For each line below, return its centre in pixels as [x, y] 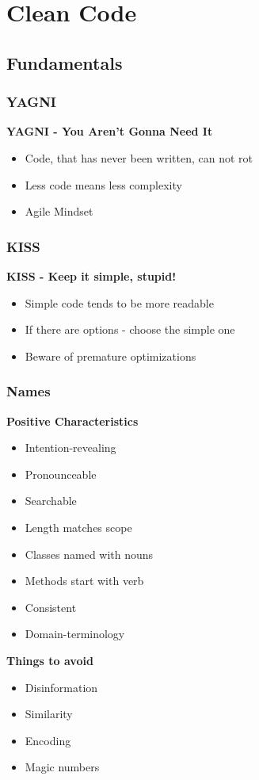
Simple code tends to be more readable [119, 302]
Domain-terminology [75, 634]
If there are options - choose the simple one [130, 329]
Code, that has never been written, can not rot [139, 157]
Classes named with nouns [89, 554]
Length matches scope [78, 527]
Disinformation [61, 687]
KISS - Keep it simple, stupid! [91, 275]
